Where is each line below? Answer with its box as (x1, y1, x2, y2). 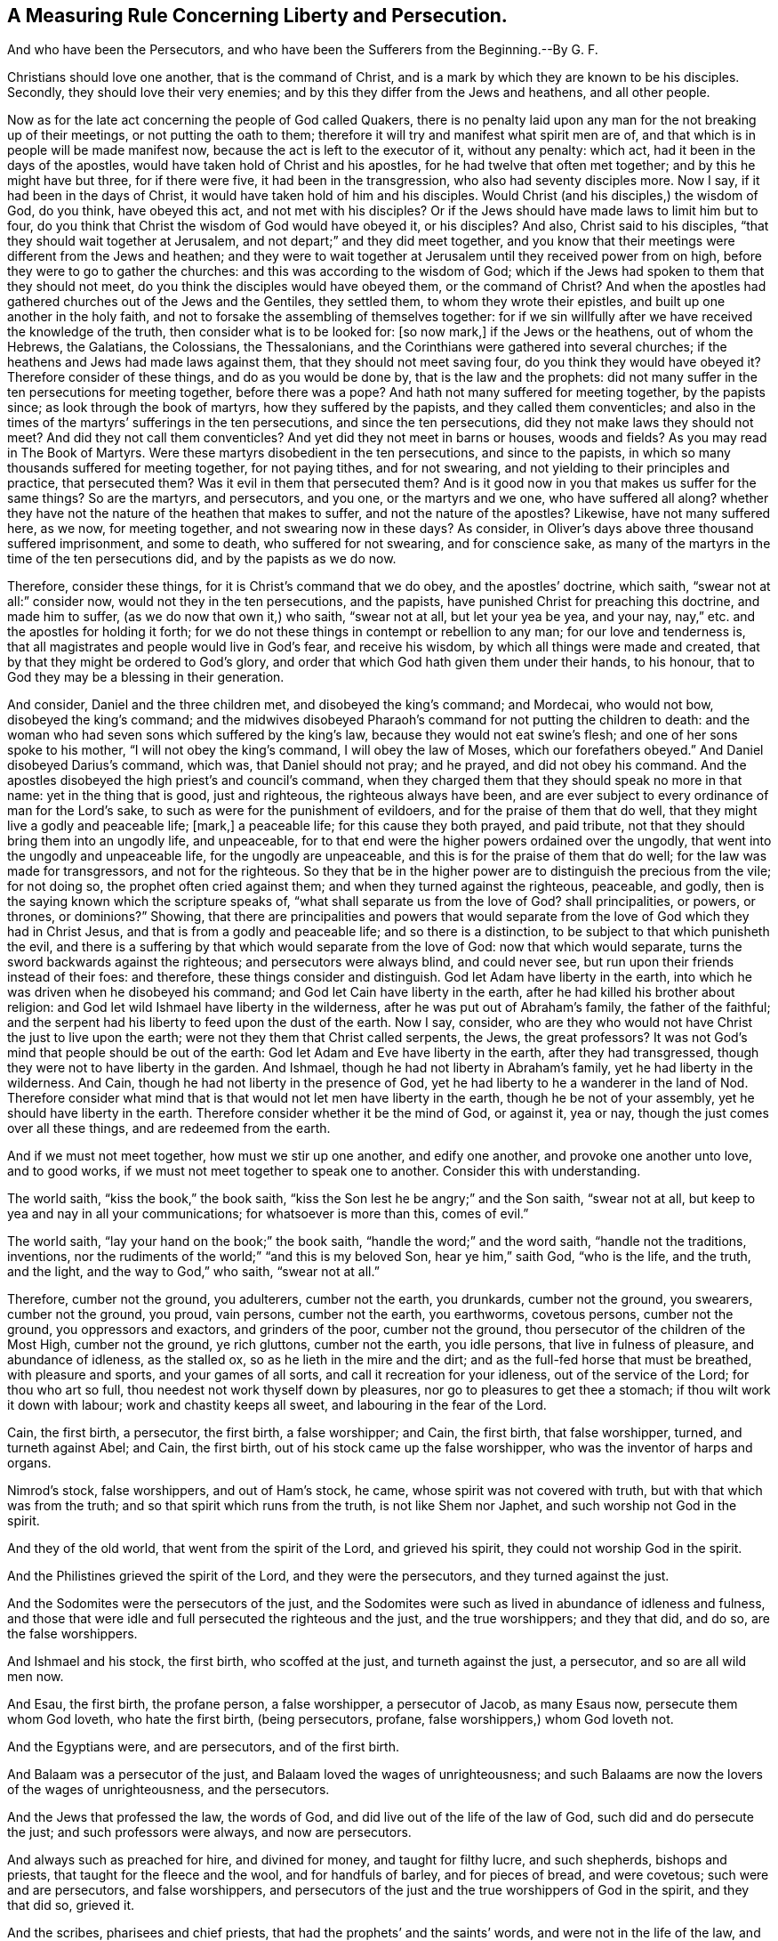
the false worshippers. (7, 1626, 138, 1642)
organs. (7, 1455, 52, 1471)
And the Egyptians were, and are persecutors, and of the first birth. (7, 1739, 399, 1755)
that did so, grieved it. (7, 1897, 135, 1913)
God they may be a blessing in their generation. (7, 669, 285, 685)
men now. (7, 1669, 64, 1685)
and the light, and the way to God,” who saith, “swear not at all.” (7, 1264, 380, 1280)
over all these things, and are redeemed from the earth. (7, 1120, 331, 1136)
